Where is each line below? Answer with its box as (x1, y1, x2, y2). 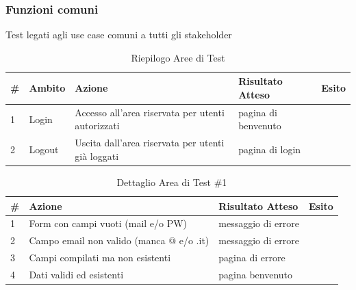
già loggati (75, 148, 119, 163)
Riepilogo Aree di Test (131, 50, 225, 64)
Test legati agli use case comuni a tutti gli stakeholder (5, 27, 232, 42)
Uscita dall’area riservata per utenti (75, 135, 225, 150)
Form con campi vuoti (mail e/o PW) (29, 216, 188, 230)
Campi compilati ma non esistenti (29, 250, 171, 265)
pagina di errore (218, 250, 285, 265)
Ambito (29, 81, 66, 95)
